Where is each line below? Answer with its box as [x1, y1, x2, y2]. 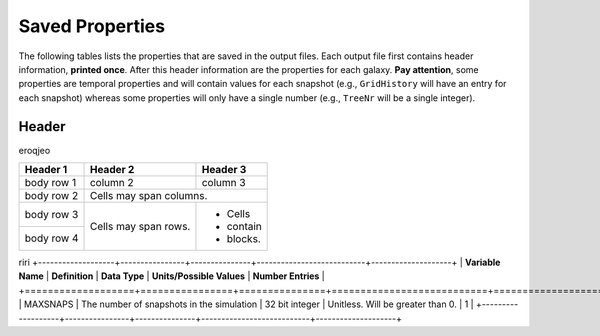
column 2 [89, 176, 134, 190]
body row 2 [24, 189, 79, 203]
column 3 [201, 176, 246, 190]
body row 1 [24, 176, 77, 190]
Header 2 [89, 163, 135, 177]
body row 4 [24, 231, 79, 245]
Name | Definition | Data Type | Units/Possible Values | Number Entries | [18, 270, 325, 282]
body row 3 [24, 207, 79, 221]
